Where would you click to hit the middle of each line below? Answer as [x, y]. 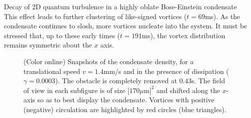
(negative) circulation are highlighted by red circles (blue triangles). [125, 109]
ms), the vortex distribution [183, 35]
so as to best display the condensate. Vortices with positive [126, 100]
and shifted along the [188, 90]
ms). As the [223, 16]
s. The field [208, 81]
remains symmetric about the [48, 45]
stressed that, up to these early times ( [62, 35]
